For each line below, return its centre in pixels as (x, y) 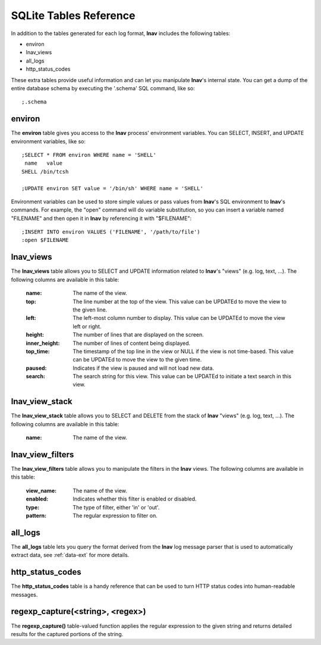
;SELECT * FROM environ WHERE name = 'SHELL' (89, 155)
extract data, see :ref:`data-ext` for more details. (70, 555)
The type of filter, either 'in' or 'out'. (116, 507)
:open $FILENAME (45, 240)
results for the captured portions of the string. (67, 634)
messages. (24, 594)
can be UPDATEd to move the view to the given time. (137, 360)
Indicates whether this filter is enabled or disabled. (135, 499)
